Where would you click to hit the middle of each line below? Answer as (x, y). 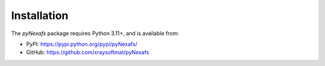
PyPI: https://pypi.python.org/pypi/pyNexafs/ (82, 44)
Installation (40, 15)
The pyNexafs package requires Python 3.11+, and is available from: (95, 33)
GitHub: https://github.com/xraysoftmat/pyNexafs (88, 52)
